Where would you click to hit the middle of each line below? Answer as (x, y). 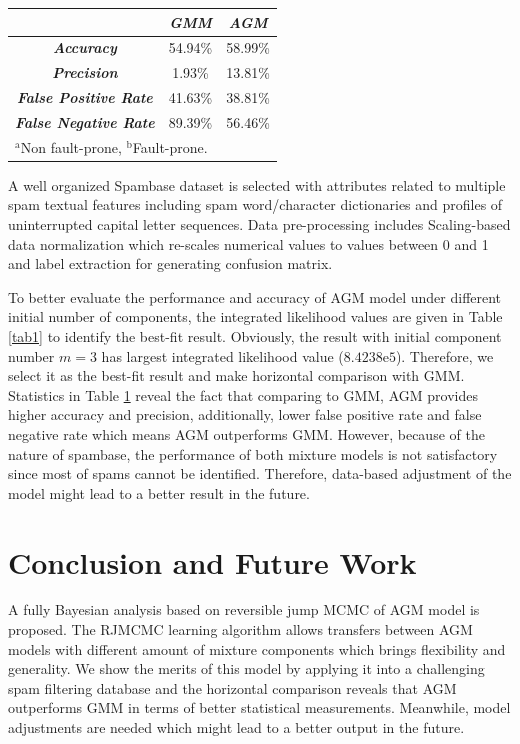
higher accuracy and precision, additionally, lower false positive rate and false (245, 414)
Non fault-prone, (71, 146)
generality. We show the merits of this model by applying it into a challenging (246, 668)
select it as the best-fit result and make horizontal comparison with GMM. (236, 375)
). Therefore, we (444, 355)
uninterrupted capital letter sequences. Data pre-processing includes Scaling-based (259, 224)
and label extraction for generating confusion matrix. (170, 263)
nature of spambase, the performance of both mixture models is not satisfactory (253, 453)
